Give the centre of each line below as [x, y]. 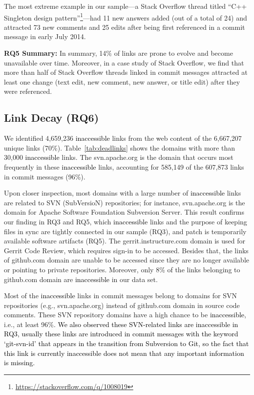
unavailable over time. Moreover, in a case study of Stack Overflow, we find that [124, 62]
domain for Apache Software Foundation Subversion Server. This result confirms [124, 212]
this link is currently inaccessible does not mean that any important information [124, 353]
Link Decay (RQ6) [52, 118]
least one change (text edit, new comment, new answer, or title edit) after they [122, 81]
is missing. [20, 362]
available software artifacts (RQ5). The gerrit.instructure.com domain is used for [125, 241]
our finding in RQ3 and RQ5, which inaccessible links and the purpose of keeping [126, 221]
